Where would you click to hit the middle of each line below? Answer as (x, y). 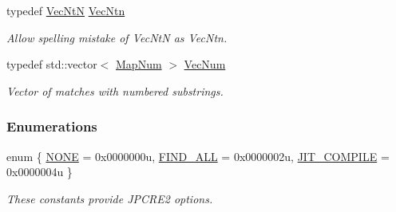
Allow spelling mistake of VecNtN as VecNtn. (117, 37)
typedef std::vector (52, 64)
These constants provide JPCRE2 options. (110, 198)
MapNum (139, 64)
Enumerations (52, 126)
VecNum (205, 64)
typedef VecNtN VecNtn (66, 10)
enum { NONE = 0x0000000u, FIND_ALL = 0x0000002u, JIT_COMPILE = (198, 156)
